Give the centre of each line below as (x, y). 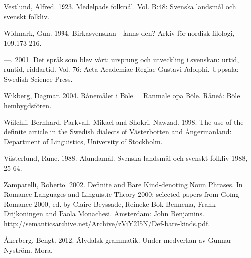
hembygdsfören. (28, 105)
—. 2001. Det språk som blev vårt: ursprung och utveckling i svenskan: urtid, (122, 59)
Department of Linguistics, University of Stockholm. (83, 141)
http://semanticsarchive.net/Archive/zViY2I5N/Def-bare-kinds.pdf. (107, 223)
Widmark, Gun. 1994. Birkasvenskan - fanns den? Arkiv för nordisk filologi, (119, 33)
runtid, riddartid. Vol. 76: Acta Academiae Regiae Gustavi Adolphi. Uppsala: (121, 69)
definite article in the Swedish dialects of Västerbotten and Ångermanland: (118, 131)
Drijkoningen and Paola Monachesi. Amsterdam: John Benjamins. (104, 214)
